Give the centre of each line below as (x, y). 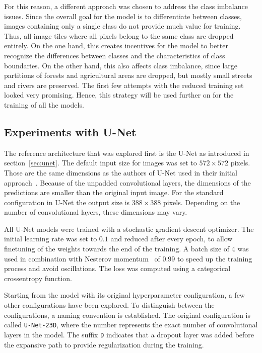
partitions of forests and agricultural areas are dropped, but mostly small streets (128, 75)
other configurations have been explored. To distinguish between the (109, 305)
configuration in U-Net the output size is (67, 202)
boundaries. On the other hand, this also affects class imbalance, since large (121, 65)
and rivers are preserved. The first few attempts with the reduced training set (124, 85)
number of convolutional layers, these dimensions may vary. (96, 212)
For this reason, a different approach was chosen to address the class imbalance (126, 6)
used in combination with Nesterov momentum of (82, 258)
